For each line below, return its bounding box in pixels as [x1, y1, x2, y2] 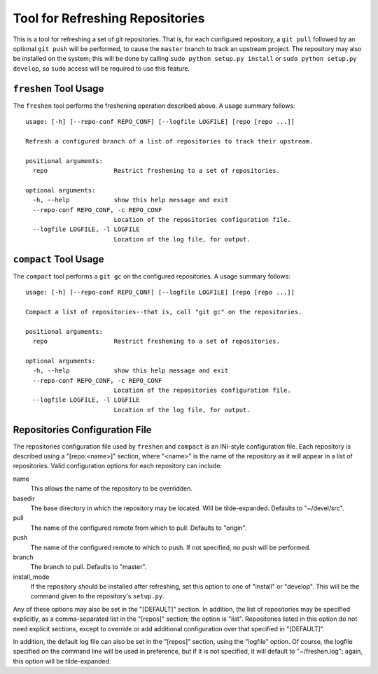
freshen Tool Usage [13, 83, 104, 94]
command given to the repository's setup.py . [30, 592, 164, 601]
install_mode [13, 573, 50, 581]
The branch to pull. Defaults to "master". [30, 563, 147, 571]
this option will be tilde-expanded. [13, 657, 111, 665]
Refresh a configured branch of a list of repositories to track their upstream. [25, 137, 314, 145]
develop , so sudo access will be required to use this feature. [13, 64, 190, 73]
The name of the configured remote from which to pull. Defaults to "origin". [30, 524, 247, 532]
